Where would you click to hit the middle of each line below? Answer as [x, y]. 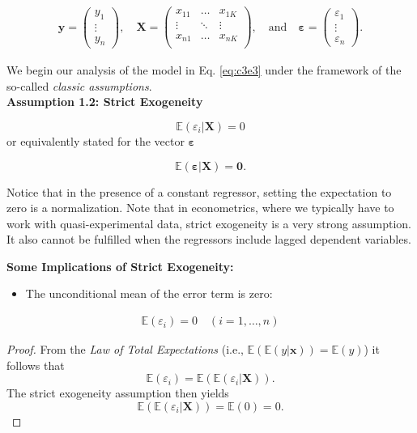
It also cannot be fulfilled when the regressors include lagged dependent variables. [209, 239]
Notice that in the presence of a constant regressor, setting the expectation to [199, 191]
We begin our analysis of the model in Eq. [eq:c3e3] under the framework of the [204, 70]
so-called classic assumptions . [79, 85]
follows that [36, 365]
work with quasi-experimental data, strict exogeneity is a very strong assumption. [209, 223]
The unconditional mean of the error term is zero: [149, 293]
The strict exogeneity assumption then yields [118, 393]
